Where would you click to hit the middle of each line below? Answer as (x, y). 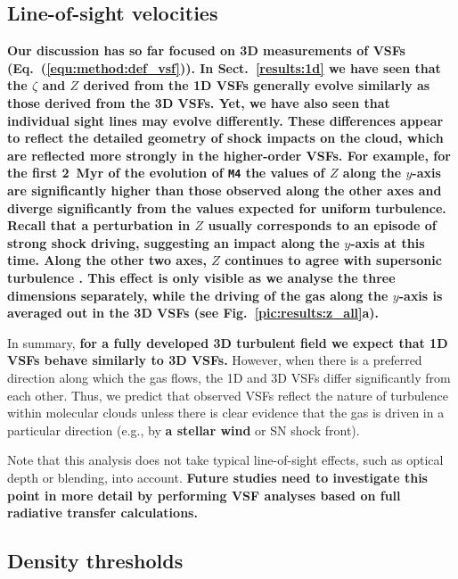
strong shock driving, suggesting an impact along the (173, 242)
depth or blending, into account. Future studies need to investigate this (217, 477)
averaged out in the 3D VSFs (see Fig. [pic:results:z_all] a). (193, 313)
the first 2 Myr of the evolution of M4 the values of (166, 173)
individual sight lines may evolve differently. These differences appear (225, 120)
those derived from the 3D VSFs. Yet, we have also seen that (199, 102)
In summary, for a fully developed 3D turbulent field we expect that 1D (228, 342)
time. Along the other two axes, (107, 260)
